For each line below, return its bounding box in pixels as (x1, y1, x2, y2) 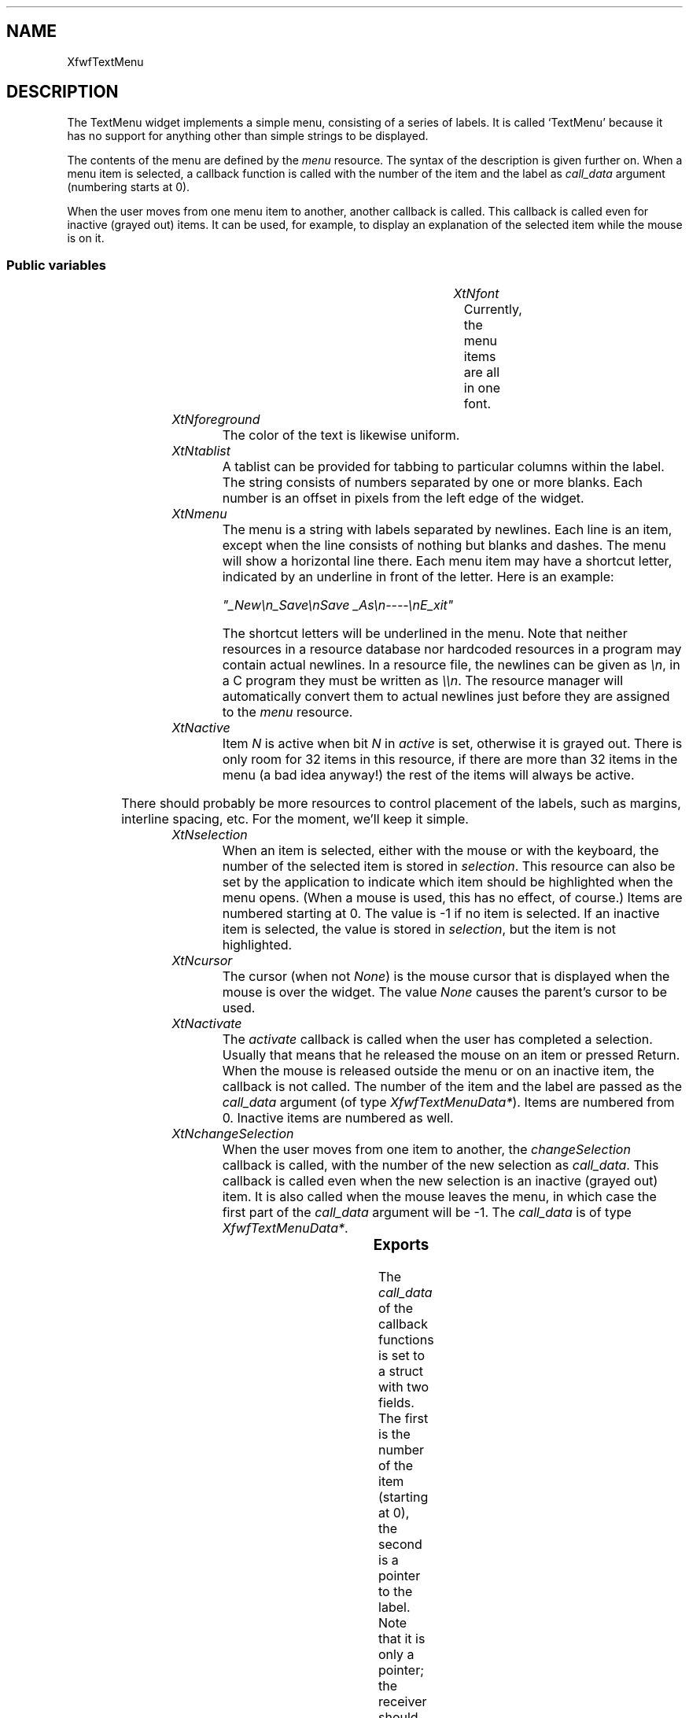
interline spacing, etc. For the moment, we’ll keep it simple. (121, 811, 469, 828)
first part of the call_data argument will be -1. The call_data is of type (222, 1204, 632, 1221)
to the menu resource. (222, 704, 353, 721)
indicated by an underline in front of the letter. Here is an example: (222, 569, 614, 585)
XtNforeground (171, 411, 260, 428)
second (378, 1536, 422, 1553)
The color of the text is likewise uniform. (222, 427, 460, 444)
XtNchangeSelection (171, 1126, 294, 1142)
